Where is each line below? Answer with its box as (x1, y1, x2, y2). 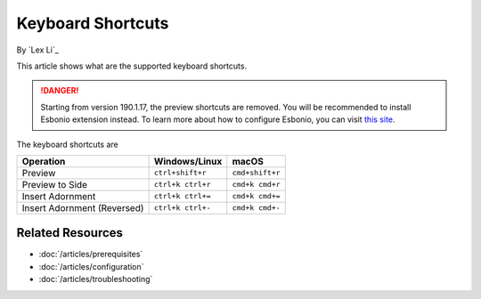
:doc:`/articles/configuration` (38, 261, 144, 271)
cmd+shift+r (232, 168, 281, 178)
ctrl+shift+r (153, 168, 207, 178)
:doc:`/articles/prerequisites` (38, 249, 143, 260)
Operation (21, 155, 66, 167)
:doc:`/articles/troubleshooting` (38, 274, 153, 285)
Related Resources (16, 225, 124, 240)
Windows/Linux (153, 155, 223, 167)
